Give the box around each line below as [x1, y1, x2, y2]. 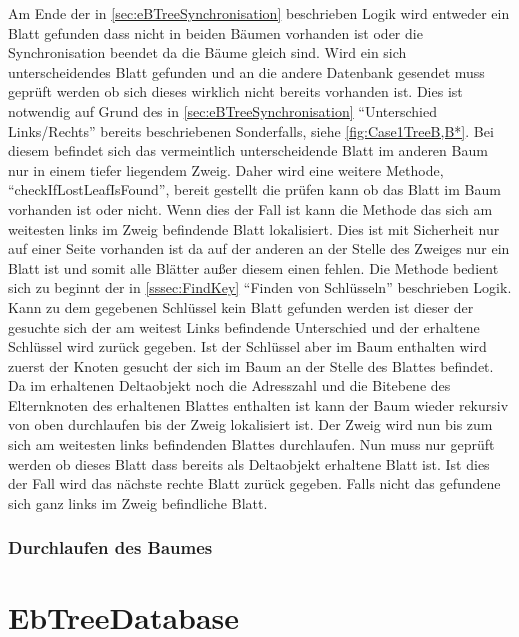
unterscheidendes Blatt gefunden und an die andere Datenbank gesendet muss [8, 61, 485, 82]
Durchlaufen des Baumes [8, 535, 213, 560]
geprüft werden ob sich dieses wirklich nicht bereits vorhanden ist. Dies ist [8, 81, 463, 102]
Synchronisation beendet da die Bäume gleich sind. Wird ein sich [8, 42, 407, 63]
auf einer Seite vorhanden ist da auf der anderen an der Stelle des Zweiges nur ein [8, 238, 510, 259]
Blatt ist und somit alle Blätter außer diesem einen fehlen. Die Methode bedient [8, 257, 499, 278]
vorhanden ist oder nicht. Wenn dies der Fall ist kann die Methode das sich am [8, 198, 493, 219]
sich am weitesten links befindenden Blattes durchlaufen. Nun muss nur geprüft [8, 434, 495, 455]
